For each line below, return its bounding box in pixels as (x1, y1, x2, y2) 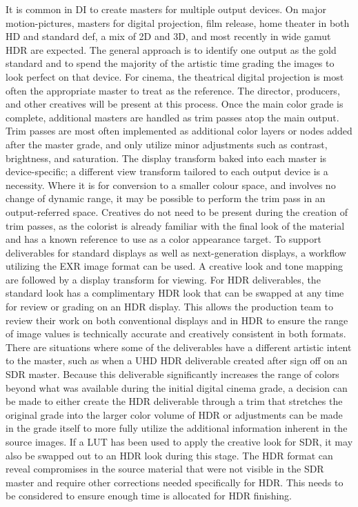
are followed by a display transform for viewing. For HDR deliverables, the (6, 272, 321, 286)
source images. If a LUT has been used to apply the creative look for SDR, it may (6, 435, 353, 448)
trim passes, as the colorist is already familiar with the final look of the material (6, 218, 345, 232)
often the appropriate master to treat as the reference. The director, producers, (6, 83, 340, 97)
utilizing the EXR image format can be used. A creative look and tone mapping (6, 259, 343, 273)
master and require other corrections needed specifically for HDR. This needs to (6, 475, 344, 489)
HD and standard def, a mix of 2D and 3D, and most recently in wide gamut (6, 29, 331, 43)
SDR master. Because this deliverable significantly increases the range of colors (6, 367, 339, 381)
